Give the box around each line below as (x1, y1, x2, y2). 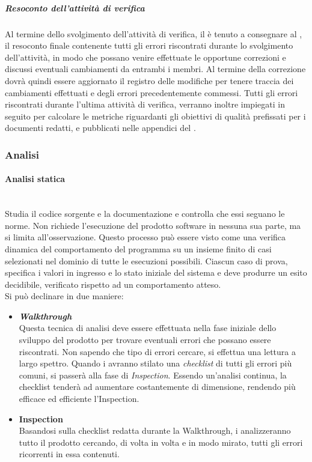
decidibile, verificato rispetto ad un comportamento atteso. (5, 278, 221, 290)
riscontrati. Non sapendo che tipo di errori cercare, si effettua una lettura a (19, 345, 296, 357)
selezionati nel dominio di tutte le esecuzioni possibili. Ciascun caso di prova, (5, 254, 288, 267)
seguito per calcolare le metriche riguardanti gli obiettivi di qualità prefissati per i (5, 109, 306, 122)
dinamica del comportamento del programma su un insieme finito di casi (5, 242, 272, 255)
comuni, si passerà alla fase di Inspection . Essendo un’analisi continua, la (19, 368, 287, 381)
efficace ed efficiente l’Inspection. (19, 392, 139, 405)
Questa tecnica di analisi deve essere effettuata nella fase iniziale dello (19, 321, 277, 334)
